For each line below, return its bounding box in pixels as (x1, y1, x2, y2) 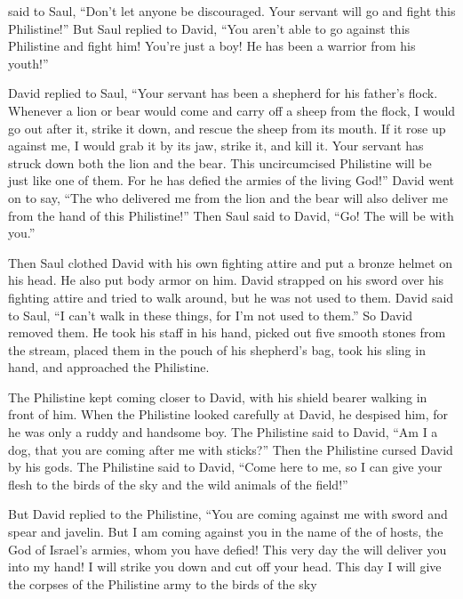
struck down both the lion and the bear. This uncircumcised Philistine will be (8, 153, 432, 172)
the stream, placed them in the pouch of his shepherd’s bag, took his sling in (8, 340, 426, 359)
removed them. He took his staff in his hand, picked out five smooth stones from (8, 323, 446, 342)
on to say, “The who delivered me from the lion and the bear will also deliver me (8, 188, 448, 206)
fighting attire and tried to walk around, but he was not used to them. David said (8, 287, 454, 306)
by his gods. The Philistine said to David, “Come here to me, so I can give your (8, 457, 443, 476)
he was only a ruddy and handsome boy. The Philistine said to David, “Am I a (8, 423, 438, 441)
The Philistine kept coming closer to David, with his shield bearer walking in (8, 387, 427, 406)
